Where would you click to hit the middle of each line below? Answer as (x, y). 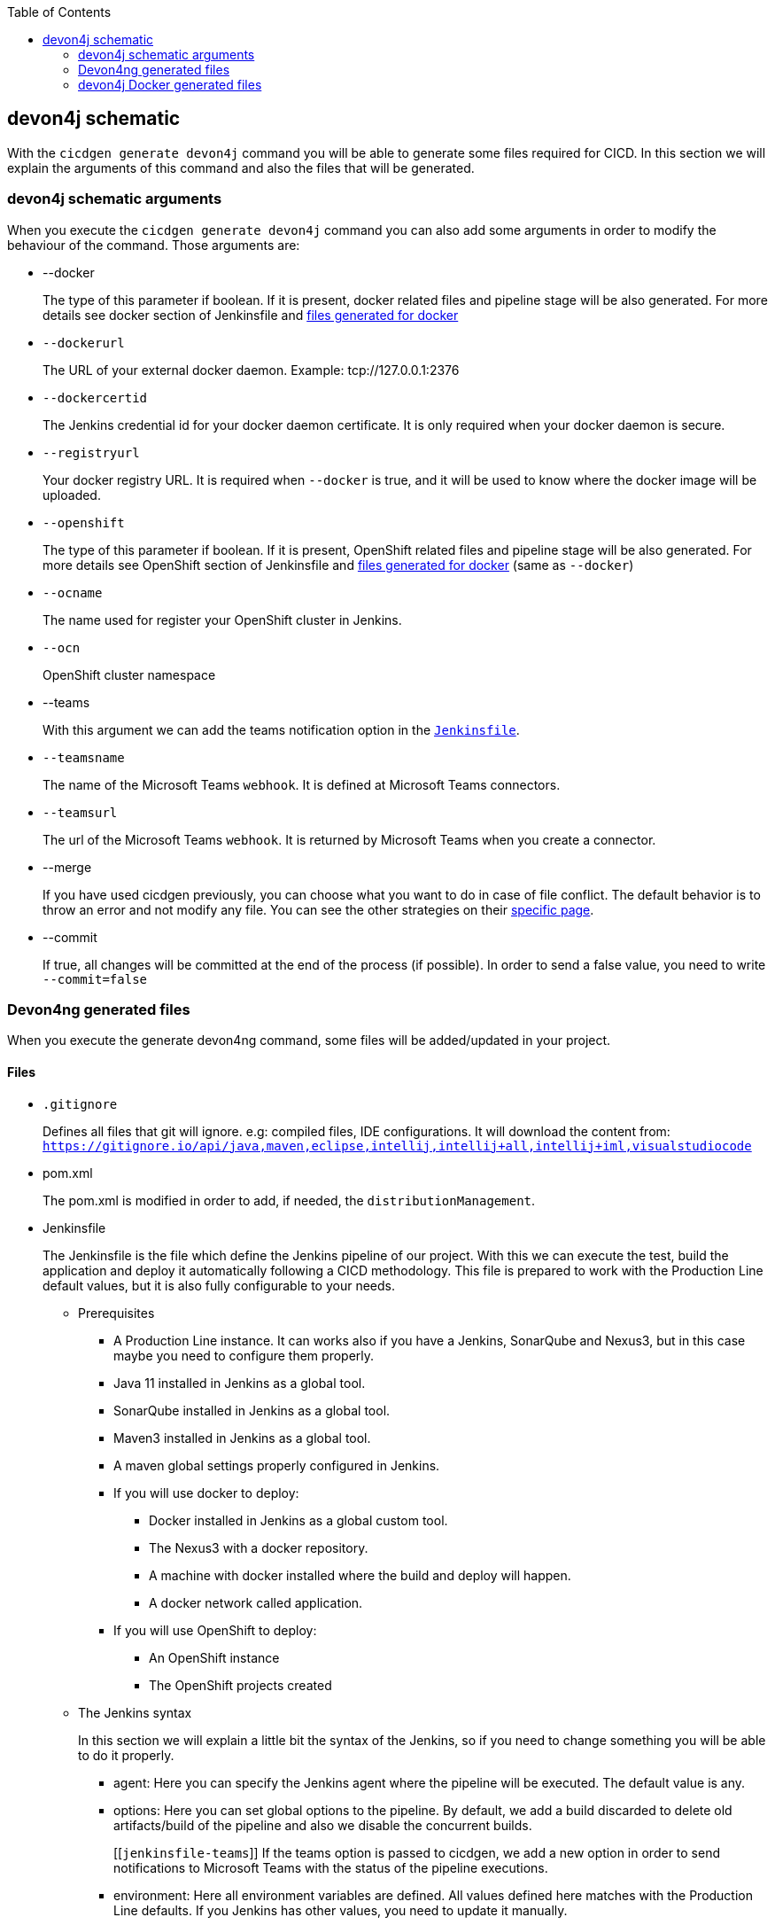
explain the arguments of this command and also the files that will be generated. (241, 168)
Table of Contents (59, 12)
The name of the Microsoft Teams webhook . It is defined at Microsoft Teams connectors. (302, 784)
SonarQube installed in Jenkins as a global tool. (252, 1410)
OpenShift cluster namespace (129, 674)
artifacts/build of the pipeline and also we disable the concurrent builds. (323, 1825)
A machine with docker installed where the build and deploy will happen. (360, 1575)
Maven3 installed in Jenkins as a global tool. (242, 1438)
